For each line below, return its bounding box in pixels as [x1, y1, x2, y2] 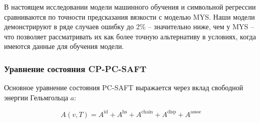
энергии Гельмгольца [4, 92, 68, 102]
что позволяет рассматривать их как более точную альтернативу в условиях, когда [4, 31, 256, 41]
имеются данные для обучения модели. [4, 41, 124, 51]
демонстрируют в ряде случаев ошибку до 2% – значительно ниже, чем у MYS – [4, 21, 254, 32]
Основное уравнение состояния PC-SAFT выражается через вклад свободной [4, 82, 243, 93]
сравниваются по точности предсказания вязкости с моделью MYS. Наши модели [4, 11, 255, 22]
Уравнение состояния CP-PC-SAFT [4, 62, 147, 75]
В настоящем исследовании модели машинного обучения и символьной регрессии [4, 2, 256, 12]
